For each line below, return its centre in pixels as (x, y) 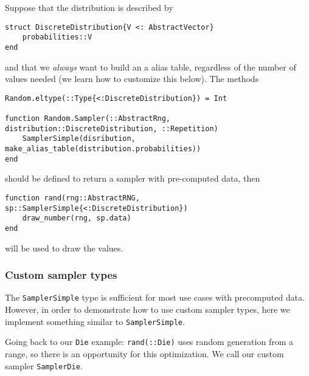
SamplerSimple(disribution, (79, 139)
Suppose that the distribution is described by (89, 7)
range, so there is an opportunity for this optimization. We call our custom (144, 353)
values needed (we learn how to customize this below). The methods (132, 79)
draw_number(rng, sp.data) (77, 218)
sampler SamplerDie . (44, 365)
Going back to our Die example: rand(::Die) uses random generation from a (149, 342)
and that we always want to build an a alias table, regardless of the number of (151, 67)
